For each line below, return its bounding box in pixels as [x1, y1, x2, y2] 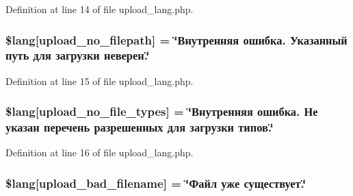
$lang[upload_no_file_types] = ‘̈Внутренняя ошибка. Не [5, 103, 318, 120]
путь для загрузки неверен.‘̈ [5, 47, 150, 64]
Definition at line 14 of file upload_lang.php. [5, 2, 194, 16]
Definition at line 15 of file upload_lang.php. [5, 73, 194, 88]
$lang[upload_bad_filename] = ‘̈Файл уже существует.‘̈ [5, 174, 306, 191]
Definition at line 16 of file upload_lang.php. [5, 145, 194, 160]
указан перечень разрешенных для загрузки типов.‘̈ [5, 119, 274, 136]
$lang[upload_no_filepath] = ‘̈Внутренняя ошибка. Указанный [5, 31, 348, 48]
